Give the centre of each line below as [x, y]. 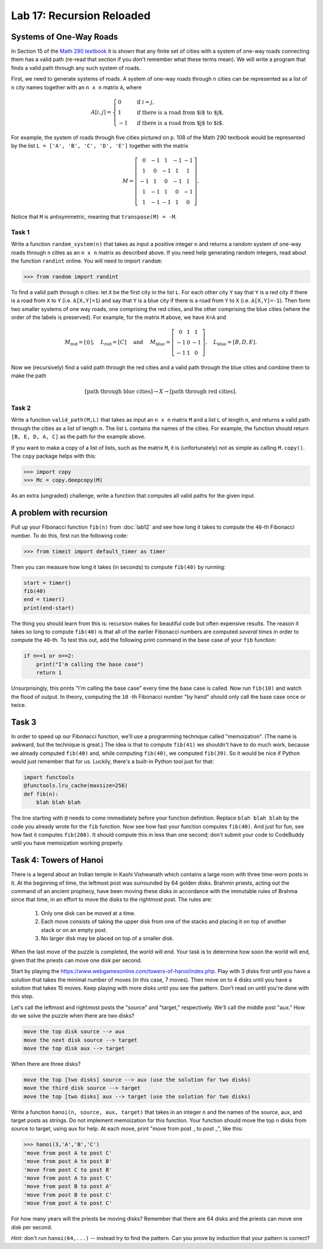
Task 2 [21, 408]
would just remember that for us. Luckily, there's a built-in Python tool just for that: [113, 761]
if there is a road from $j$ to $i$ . [180, 123]
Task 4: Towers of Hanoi [57, 860]
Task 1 [20, 232]
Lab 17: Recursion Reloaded [81, 16]
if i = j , [146, 102]
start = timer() [48, 583]
